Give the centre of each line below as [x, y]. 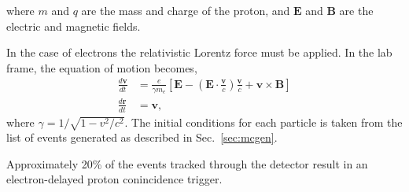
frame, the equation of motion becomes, [102, 67]
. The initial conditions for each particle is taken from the [263, 122]
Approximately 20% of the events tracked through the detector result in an [187, 163]
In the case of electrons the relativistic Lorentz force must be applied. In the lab [199, 52]
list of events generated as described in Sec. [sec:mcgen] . [142, 137]
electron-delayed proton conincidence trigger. [114, 179]
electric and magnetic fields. [74, 26]
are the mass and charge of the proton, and [186, 10]
